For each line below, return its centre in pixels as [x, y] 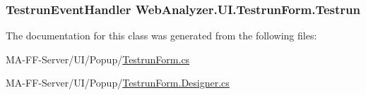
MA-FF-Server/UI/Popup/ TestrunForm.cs [98, 59]
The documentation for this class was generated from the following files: [161, 36]
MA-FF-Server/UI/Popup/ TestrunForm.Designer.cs [118, 83]
